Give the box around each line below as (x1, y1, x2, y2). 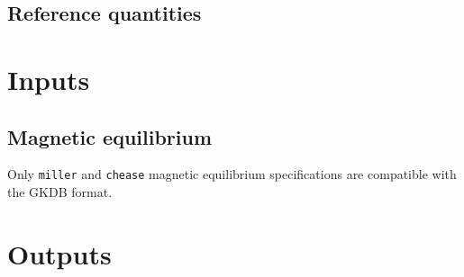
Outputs (7, 235, 112, 272)
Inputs (7, 60, 90, 97)
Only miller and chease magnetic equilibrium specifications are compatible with (7, 165, 457, 183)
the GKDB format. (7, 183, 113, 201)
